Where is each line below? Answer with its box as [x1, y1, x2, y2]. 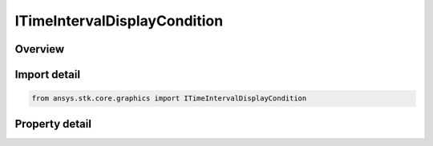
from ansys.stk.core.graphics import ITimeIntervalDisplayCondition [31, 94, 307, 103]
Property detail [14, 116, 92, 131]
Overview [14, 42, 65, 56]
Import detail [14, 68, 80, 81]
